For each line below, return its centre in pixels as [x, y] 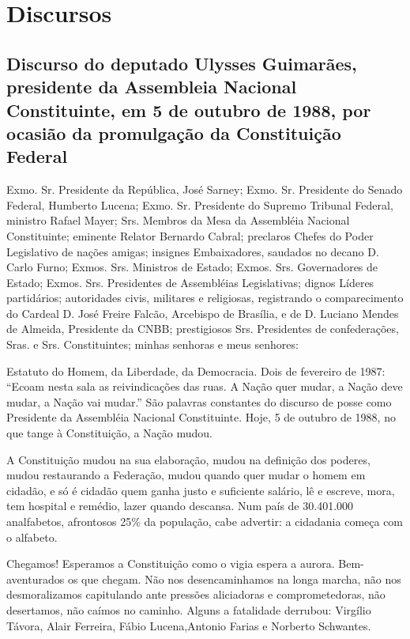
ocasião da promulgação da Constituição [174, 132]
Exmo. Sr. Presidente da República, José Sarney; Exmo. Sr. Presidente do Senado [205, 189]
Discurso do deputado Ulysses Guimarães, [182, 63]
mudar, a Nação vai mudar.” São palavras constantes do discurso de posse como [199, 401]
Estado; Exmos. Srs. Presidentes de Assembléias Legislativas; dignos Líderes [190, 282]
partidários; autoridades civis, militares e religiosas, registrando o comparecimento [205, 298]
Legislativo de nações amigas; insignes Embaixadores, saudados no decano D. [193, 251]
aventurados [36, 579]
